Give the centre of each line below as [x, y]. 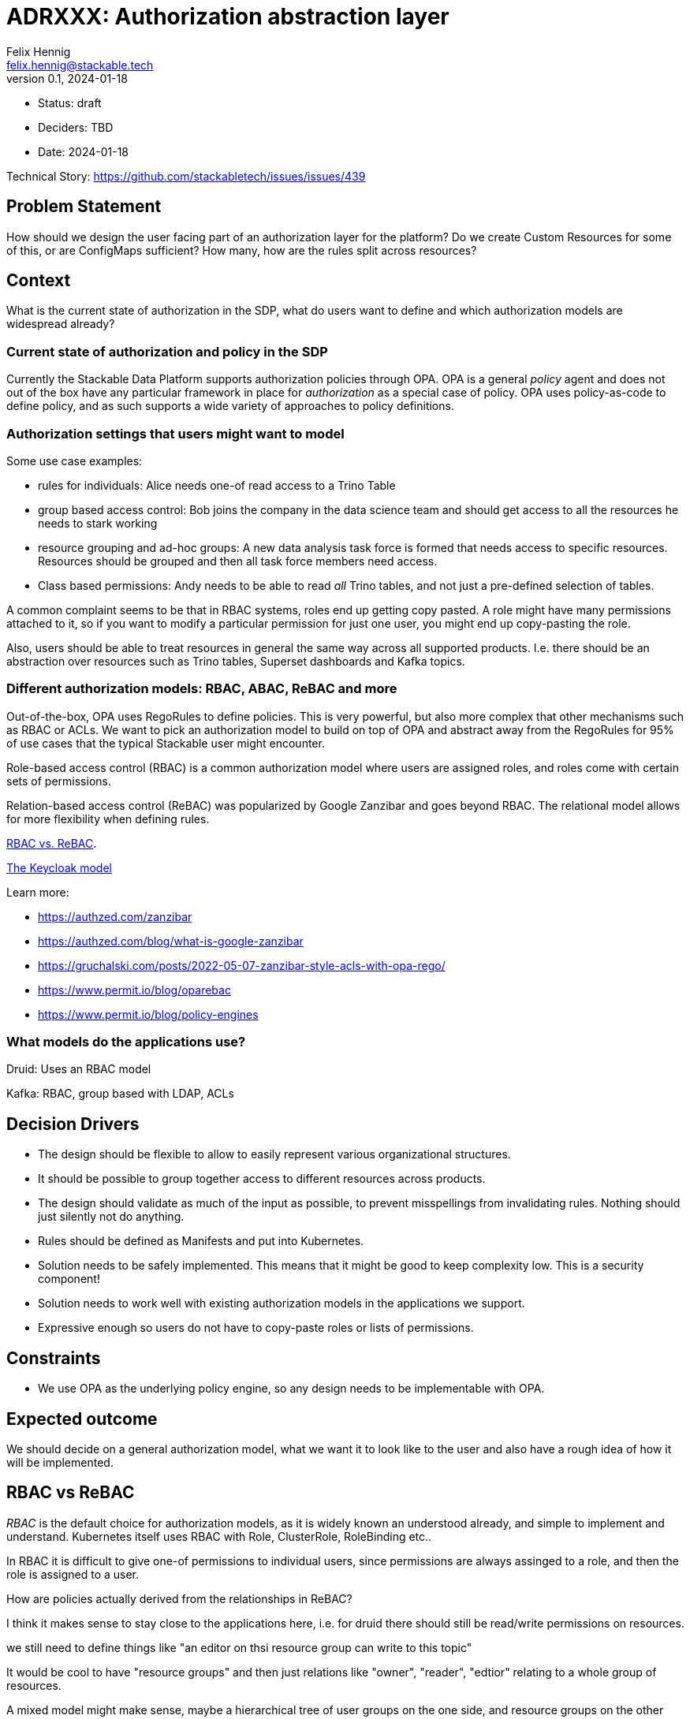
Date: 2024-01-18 [84, 151]
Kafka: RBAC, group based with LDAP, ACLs [120, 1094]
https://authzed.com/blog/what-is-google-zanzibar [171, 941]
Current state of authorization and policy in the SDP [167, 351]
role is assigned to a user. [73, 1574]
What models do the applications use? [126, 1042]
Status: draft [70, 103]
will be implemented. [60, 1462]
